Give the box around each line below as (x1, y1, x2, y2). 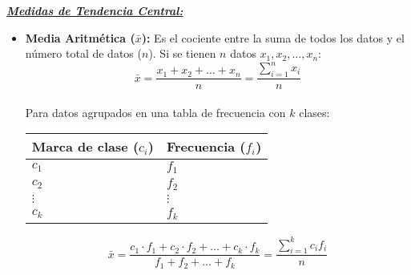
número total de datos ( (25, 45, 142, 62)
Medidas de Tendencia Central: (6, 2, 183, 18)
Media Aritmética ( (25, 29, 135, 46)
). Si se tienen (148, 45, 216, 62)
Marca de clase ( (31, 137, 139, 156)
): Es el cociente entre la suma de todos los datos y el (141, 29, 405, 46)
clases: (299, 103, 330, 120)
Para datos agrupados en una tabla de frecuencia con (25, 103, 286, 120)
